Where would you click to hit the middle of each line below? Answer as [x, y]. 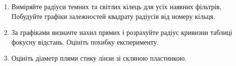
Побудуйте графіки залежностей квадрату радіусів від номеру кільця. [113, 16]
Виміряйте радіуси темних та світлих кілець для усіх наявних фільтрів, [116, 6]
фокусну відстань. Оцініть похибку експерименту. [85, 41]
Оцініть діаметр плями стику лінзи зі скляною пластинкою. [99, 58]
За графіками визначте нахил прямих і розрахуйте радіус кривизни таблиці [122, 32]
